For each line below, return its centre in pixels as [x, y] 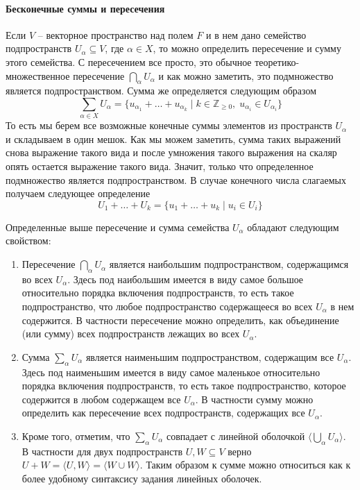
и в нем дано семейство [256, 34]
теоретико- [277, 61]
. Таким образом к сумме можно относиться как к [245, 465]
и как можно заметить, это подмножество [246, 75]
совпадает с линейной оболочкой [235, 436]
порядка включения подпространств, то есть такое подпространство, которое [184, 386]
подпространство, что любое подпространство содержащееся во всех [167, 306]
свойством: [28, 240]
